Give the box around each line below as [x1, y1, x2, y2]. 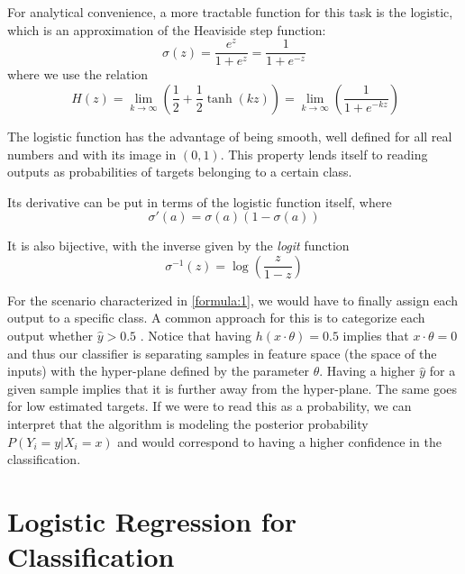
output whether [7, 326, 93, 345]
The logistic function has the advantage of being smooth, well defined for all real [7, 126, 452, 145]
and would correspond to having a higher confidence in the [117, 432, 442, 451]
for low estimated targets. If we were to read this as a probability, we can [7, 396, 412, 415]
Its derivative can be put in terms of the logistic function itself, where [7, 192, 392, 211]
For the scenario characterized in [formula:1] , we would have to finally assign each [7, 290, 458, 309]
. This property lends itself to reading [220, 144, 428, 163]
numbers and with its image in [7, 144, 177, 163]
